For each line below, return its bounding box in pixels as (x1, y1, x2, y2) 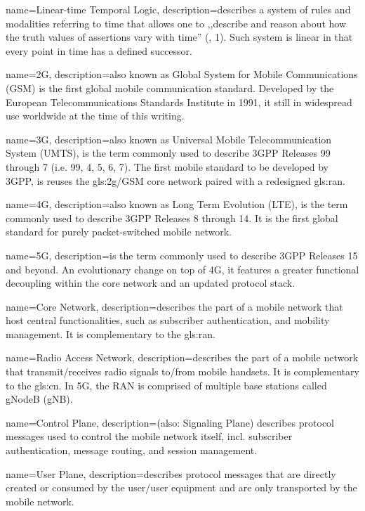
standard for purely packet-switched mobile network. (6, 224, 232, 239)
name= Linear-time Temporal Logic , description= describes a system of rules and (6, 2, 351, 16)
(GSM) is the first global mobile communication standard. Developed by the (6, 80, 334, 95)
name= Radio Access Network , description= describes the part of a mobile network (6, 350, 359, 365)
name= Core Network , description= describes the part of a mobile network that (6, 299, 343, 313)
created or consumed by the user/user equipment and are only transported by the (6, 480, 357, 495)
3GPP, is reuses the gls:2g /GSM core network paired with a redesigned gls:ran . (6, 173, 345, 188)
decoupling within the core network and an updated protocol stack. (6, 276, 296, 290)
